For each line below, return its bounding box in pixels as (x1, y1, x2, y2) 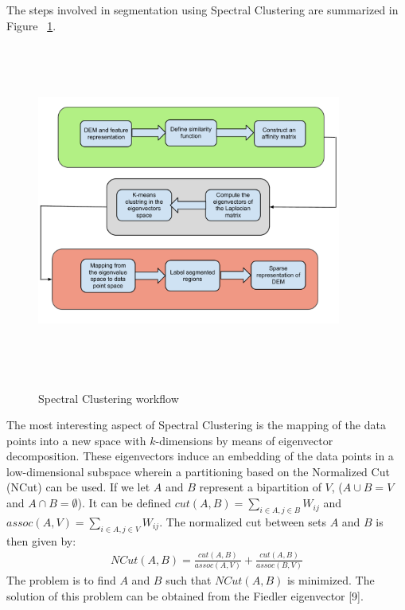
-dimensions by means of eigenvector (155, 432, 333, 448)
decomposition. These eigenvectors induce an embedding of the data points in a (6, 448, 394, 464)
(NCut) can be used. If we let (6, 479, 150, 495)
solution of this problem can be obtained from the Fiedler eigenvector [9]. (6, 587, 364, 604)
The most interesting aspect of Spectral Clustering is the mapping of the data (6, 416, 386, 433)
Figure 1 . (6, 17, 56, 33)
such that (166, 571, 212, 588)
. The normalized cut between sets (159, 513, 326, 530)
